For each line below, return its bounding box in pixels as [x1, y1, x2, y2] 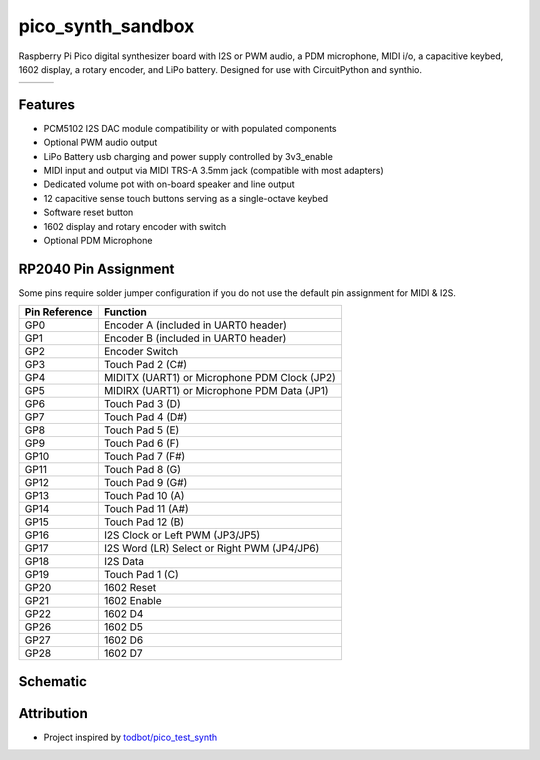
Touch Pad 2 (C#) [103, 358, 188, 372]
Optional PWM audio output [43, 136, 158, 149]
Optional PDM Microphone [43, 234, 153, 246]
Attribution [18, 705, 89, 722]
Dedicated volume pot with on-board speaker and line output [43, 178, 295, 190]
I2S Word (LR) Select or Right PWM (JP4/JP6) [103, 541, 320, 555]
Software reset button [43, 206, 134, 219]
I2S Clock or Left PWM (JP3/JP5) [103, 528, 261, 542]
